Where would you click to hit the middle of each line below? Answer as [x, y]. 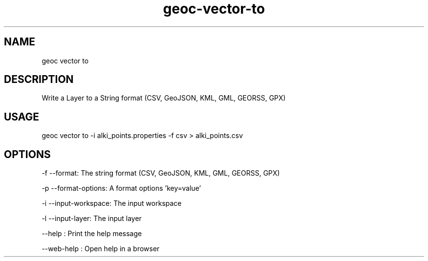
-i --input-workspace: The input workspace [112, 203]
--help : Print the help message [92, 234]
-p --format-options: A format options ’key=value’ [121, 188]
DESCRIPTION [39, 80]
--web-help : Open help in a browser [101, 249]
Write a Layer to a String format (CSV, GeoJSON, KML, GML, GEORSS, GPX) [164, 98]
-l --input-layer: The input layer [92, 219]
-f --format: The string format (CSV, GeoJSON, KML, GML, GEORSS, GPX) [161, 173]
